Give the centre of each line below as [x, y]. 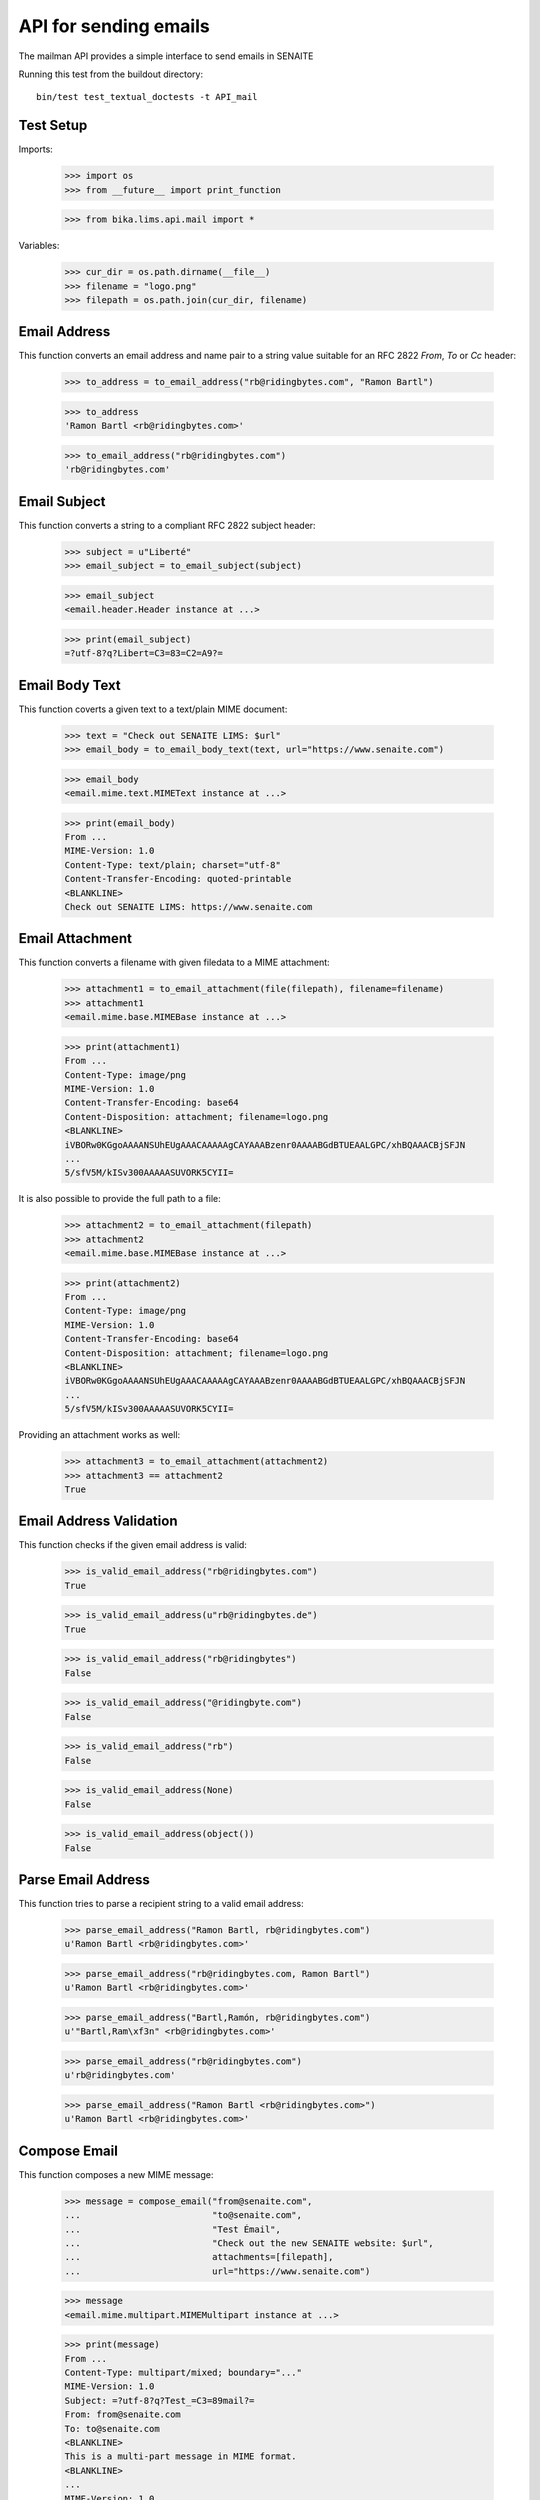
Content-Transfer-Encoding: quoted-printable [178, 879]
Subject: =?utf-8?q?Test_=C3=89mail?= [159, 2400]
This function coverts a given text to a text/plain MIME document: [153, 709]
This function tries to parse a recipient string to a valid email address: [161, 1904]
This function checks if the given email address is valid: [132, 1545]
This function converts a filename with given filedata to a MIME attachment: [174, 962]
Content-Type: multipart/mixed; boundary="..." [183, 2373]
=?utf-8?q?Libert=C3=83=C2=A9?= [144, 653]
